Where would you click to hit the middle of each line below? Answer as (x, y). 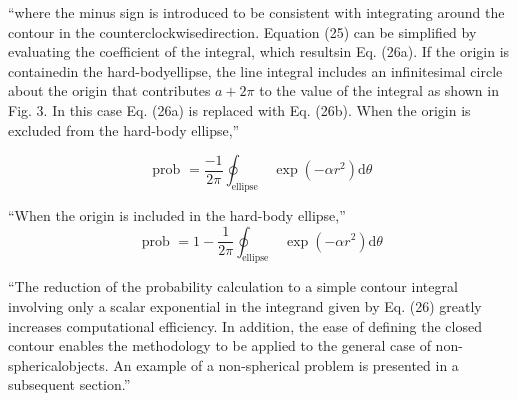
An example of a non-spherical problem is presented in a (286, 364)
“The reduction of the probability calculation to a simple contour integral (233, 286)
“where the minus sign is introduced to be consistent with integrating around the (256, 12)
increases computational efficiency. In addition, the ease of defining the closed (245, 325)
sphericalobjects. (58, 364)
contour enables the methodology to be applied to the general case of (219, 345)
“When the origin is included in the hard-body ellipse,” (177, 214)
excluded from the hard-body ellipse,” (124, 129)
